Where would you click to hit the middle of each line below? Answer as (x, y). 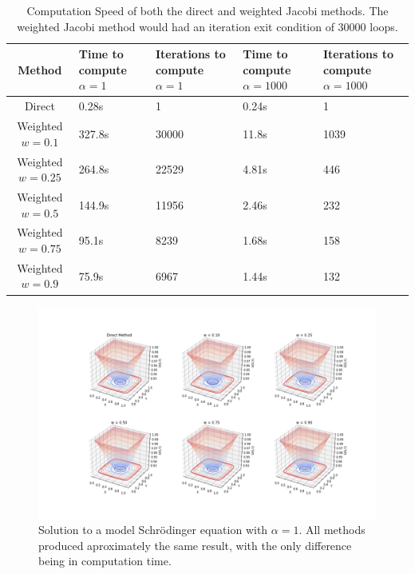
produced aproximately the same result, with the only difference (195, 545)
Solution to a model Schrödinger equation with (153, 530)
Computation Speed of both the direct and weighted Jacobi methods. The (207, 10)
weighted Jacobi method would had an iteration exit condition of (176, 26)
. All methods (332, 530)
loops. (384, 26)
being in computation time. (105, 561)
